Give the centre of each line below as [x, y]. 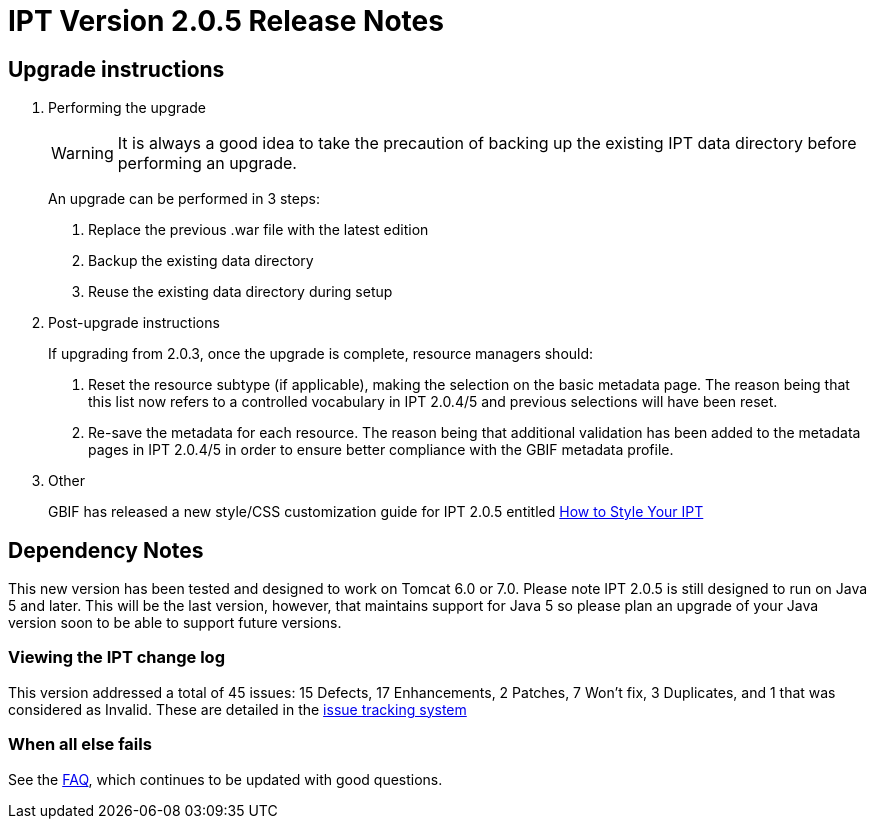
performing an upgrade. [207, 163]
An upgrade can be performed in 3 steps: [184, 199]
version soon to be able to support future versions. [175, 623]
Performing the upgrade [127, 108]
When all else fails [80, 744]
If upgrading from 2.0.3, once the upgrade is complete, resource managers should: [321, 354]
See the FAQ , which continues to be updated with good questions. [225, 779]
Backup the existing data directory [201, 261]
